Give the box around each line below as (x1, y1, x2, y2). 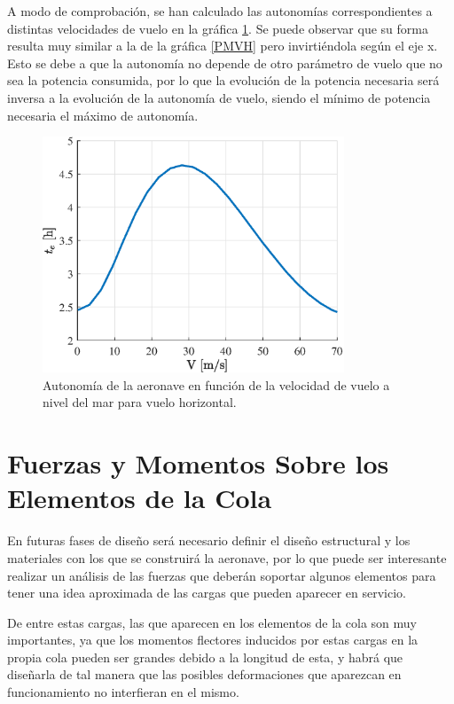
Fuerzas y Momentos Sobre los (7, 445, 389, 481)
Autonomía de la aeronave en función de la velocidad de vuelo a (43, 375, 390, 394)
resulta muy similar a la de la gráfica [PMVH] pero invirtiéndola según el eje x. (7, 36, 438, 55)
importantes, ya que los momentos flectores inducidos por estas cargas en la (7, 630, 419, 649)
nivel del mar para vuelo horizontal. (43, 393, 237, 411)
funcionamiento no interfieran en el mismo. (7, 683, 239, 701)
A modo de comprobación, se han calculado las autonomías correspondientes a (7, 2, 433, 20)
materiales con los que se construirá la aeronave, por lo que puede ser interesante (7, 548, 447, 567)
